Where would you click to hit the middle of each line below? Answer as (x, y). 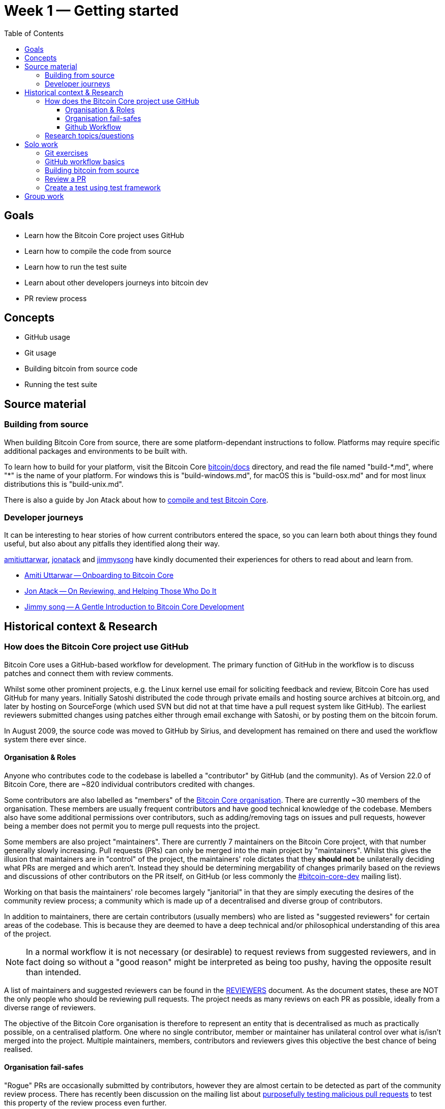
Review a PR (66, 179)
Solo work (41, 144)
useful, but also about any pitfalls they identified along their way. (112, 544)
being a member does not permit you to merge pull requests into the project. (132, 826)
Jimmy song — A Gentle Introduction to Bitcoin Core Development (135, 607)
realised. (19, 1049)
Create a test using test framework (103, 187)
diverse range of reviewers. (50, 1007)
